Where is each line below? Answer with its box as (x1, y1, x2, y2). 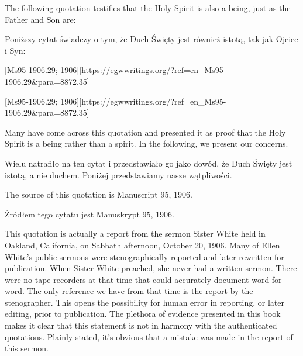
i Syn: (5, 44, 26, 56)
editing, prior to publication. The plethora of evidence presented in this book (5, 307, 281, 320)
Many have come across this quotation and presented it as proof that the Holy (5, 126, 286, 138)
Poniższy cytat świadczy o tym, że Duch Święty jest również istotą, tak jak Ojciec (5, 33, 298, 45)
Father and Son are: (5, 13, 76, 25)
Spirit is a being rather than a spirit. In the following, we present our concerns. (5, 137, 288, 150)
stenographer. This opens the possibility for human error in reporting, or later (5, 296, 285, 308)
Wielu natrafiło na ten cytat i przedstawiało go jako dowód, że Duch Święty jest (5, 157, 292, 169)
